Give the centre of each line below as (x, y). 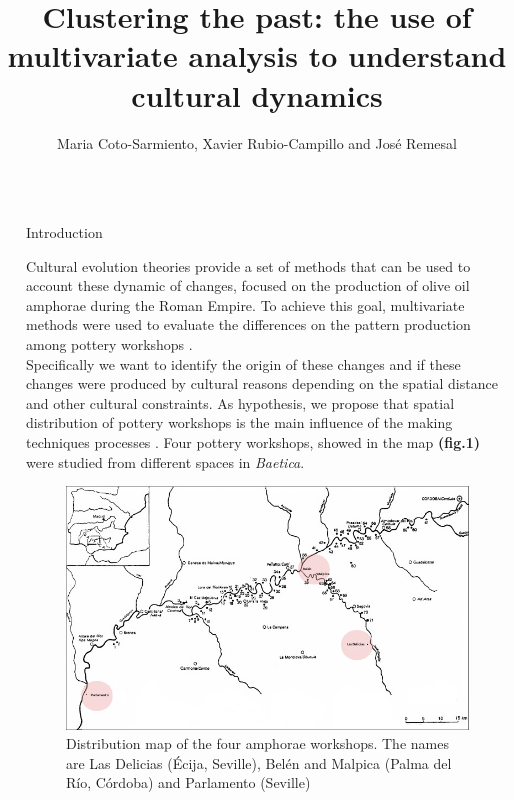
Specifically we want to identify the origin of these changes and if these (243, 363)
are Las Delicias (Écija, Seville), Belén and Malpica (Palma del (259, 762)
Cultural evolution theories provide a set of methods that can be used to (248, 265)
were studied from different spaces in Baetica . (165, 461)
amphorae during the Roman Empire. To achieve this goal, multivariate (245, 304)
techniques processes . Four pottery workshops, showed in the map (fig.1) (253, 442)
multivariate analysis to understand (257, 55)
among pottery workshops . (109, 344)
